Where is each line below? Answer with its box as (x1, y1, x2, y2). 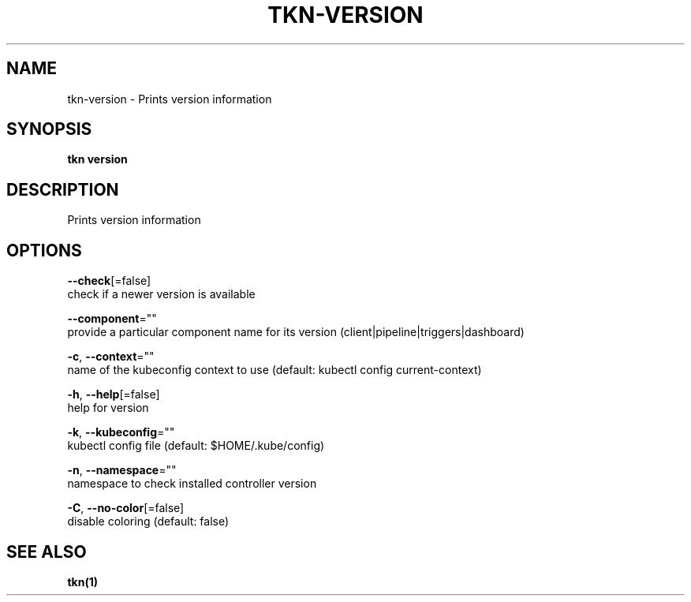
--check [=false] (67, 274, 151, 288)
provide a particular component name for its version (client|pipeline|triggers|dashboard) (67, 325, 525, 339)
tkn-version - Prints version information (67, 92, 272, 106)
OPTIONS (6, 240, 82, 260)
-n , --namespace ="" (67, 463, 177, 477)
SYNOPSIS (6, 119, 92, 140)
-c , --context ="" (67, 350, 155, 364)
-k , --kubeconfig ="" (67, 425, 175, 439)
